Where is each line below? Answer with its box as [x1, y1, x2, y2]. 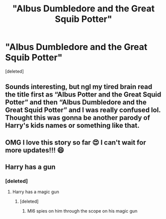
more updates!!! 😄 [5, 146, 65, 154]
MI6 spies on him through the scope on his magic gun [27, 208, 138, 214]
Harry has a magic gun [12, 189, 60, 195]
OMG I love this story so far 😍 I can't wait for [5, 138, 146, 147]
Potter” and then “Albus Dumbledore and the [5, 98, 147, 107]
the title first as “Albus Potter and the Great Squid [5, 90, 162, 99]
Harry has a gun [5, 163, 56, 171]
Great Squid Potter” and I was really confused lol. [5, 106, 161, 114]
